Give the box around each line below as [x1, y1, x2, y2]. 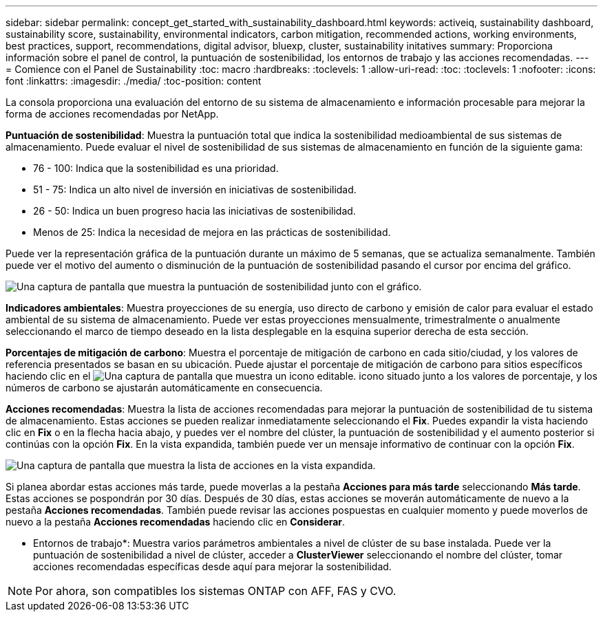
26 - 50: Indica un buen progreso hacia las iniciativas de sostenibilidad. [33, 205, 356, 217]
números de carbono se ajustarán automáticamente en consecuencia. [6, 382, 323, 393]
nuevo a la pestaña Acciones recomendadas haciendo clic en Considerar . [6, 516, 346, 528]
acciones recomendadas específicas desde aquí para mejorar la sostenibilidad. [33, 561, 392, 572]
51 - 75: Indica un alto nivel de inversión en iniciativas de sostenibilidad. [33, 184, 357, 195]
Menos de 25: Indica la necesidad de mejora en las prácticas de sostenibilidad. [33, 226, 391, 238]
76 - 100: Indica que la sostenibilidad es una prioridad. [33, 162, 279, 174]
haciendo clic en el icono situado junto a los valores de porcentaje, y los [6, 370, 597, 382]
